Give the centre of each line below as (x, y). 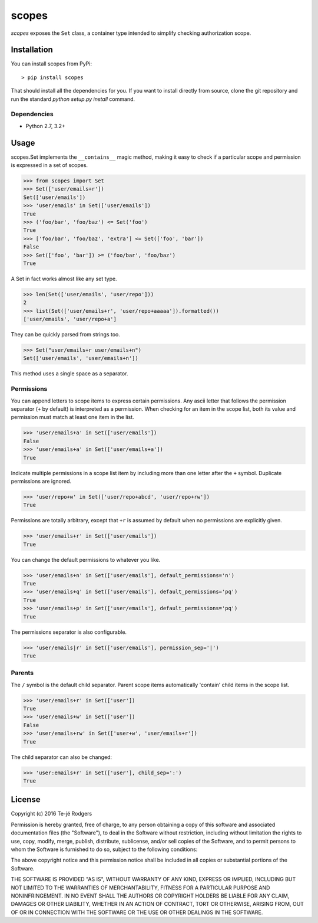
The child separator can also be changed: (61, 757)
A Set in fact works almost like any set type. (64, 279)
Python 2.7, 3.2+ (46, 126)
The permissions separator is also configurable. (69, 632)
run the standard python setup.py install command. (73, 99)
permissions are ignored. (41, 481)
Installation (32, 50)
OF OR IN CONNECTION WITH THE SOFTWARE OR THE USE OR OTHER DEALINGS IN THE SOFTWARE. (137, 912)
